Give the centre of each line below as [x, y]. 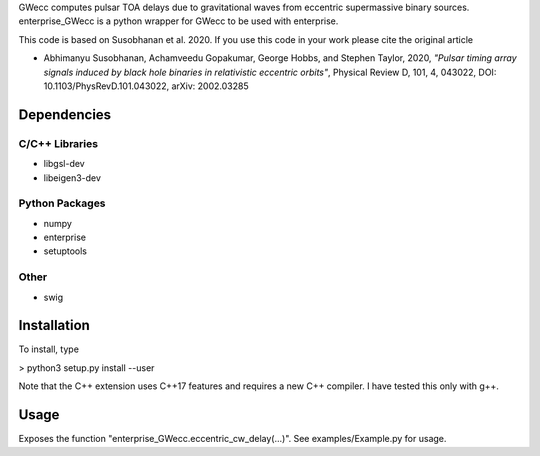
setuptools [65, 251]
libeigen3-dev [72, 177]
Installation [54, 325]
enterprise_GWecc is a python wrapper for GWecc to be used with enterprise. [178, 21]
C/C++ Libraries [58, 143]
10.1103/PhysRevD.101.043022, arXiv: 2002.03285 [146, 86]
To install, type [49, 349]
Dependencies [65, 114]
